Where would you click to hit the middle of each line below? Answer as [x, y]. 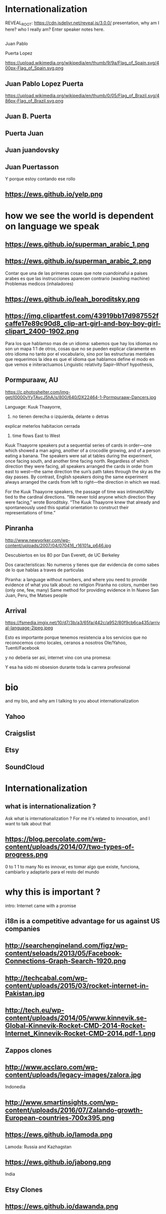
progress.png [27, 855]
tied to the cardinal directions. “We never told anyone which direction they [81, 497]
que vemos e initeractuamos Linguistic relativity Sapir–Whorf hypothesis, [80, 364]
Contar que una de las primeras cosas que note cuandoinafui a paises [76, 273]
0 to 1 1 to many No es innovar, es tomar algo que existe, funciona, [72, 866]
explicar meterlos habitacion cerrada [42, 426]
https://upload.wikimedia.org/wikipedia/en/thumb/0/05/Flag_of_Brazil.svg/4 [82, 96]
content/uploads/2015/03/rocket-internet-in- [77, 986]
